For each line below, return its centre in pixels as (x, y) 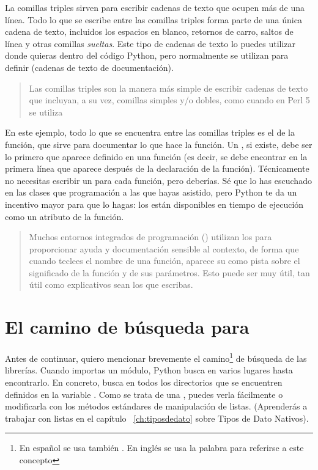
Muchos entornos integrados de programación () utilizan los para (150, 237)
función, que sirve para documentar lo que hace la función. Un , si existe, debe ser (159, 144)
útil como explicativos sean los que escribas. (111, 285)
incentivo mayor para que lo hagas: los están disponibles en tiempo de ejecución (154, 204)
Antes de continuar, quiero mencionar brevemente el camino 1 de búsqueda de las (156, 357)
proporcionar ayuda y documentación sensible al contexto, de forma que (164, 248)
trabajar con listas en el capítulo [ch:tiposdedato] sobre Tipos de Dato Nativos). (157, 418)
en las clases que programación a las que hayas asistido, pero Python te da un (151, 192)
